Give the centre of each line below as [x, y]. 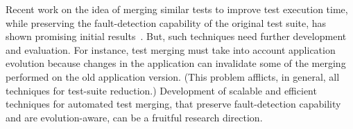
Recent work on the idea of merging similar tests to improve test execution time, [177, 9]
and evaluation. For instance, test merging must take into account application [171, 49]
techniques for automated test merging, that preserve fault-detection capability [173, 104]
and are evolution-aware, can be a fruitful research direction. [134, 117]
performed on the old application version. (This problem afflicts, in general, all [173, 76]
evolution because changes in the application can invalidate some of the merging [176, 63]
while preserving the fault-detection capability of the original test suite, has [166, 22]
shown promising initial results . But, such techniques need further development [176, 36]
